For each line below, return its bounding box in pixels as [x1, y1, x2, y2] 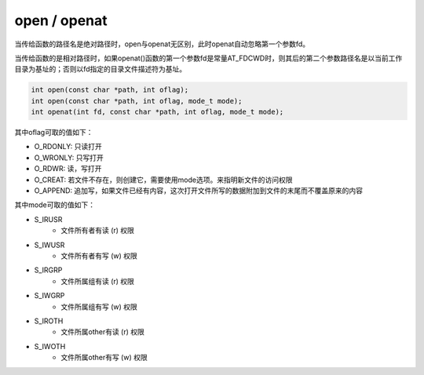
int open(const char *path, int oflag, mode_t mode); [31, 96, 243, 105]
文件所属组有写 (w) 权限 [60, 302, 137, 311]
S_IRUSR [34, 214, 63, 224]
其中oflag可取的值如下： [14, 128, 93, 137]
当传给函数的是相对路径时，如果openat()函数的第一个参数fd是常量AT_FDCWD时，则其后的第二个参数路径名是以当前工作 [14, 53, 403, 63]
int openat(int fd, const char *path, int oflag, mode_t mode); [31, 107, 284, 117]
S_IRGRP [34, 265, 63, 275]
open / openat [14, 12, 108, 29]
